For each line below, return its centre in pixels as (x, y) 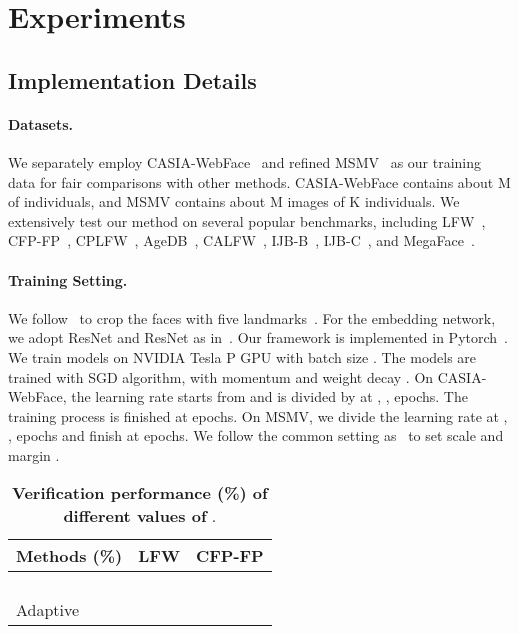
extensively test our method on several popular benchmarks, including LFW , (247, 220)
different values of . (140, 516)
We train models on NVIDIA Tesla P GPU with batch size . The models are (242, 356)
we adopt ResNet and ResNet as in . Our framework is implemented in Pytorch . (258, 337)
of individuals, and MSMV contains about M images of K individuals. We (234, 201)
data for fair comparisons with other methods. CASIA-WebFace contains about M (259, 181)
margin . (34, 454)
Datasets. (41, 123)
